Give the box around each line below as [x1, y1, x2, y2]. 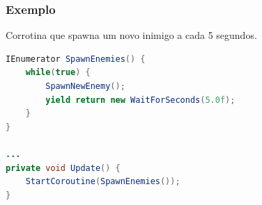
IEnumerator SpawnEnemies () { [6, 54, 146, 64]
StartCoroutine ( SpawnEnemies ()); [25, 177, 180, 187]
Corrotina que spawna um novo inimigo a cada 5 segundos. [6, 28, 257, 42]
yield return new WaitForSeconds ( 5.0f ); [45, 95, 236, 105]
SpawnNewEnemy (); [45, 81, 125, 91]
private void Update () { [6, 163, 121, 173]
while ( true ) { [25, 67, 91, 78]
